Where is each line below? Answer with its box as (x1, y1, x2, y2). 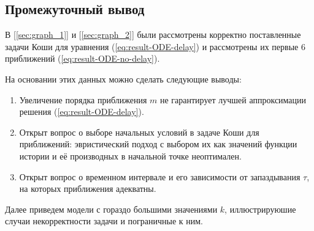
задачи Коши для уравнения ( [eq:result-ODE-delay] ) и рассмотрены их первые (5, 40, 299, 53)
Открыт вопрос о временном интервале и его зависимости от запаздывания (19, 170, 301, 183)
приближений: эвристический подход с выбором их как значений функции (19, 137, 297, 150)
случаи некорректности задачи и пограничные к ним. (5, 215, 203, 227)
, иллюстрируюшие (224, 202, 296, 215)
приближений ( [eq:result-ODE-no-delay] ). (5, 52, 160, 65)
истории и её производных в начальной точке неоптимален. (19, 149, 242, 162)
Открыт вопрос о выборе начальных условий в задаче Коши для (19, 125, 259, 138)
